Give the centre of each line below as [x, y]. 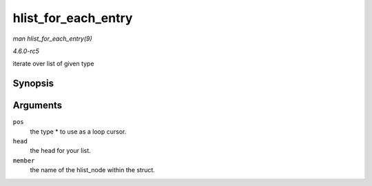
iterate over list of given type [53, 64]
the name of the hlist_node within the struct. [92, 170]
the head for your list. [60, 151]
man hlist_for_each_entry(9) [52, 39]
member [24, 161]
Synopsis [33, 84]
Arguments [38, 106]
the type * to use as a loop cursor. [78, 132]
